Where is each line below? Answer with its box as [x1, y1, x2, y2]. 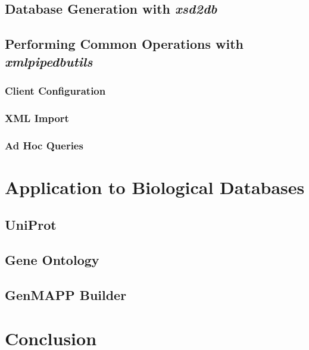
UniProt [5, 215, 57, 234]
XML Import [5, 110, 69, 125]
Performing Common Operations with [5, 35, 244, 53]
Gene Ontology [5, 251, 99, 269]
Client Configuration [5, 83, 106, 98]
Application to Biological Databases [5, 174, 305, 199]
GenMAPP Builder [5, 285, 127, 304]
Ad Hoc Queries [5, 137, 83, 152]
